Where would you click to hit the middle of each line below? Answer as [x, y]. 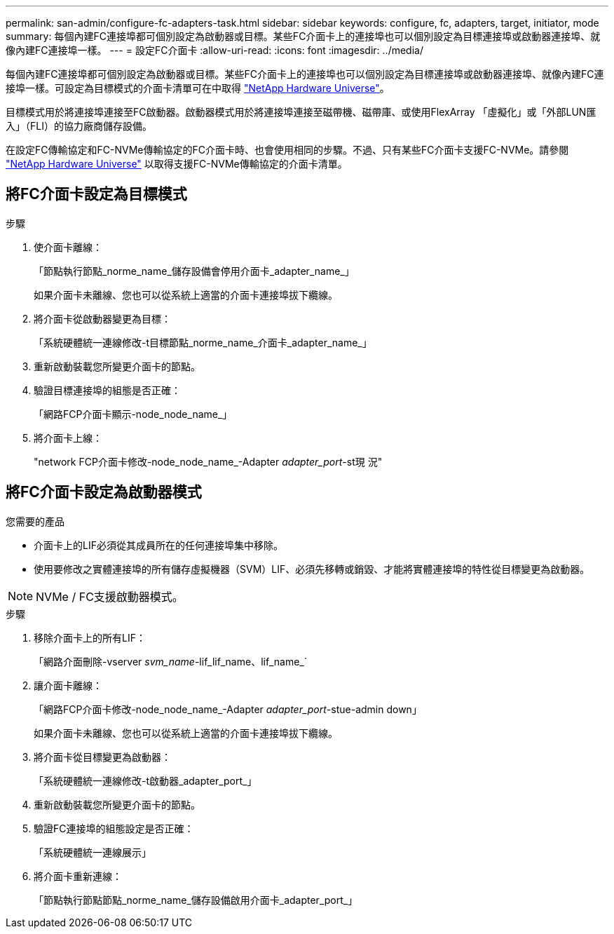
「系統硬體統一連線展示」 [93, 852]
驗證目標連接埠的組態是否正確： [107, 390]
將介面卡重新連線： [78, 876]
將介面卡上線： [68, 438]
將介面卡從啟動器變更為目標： [102, 318]
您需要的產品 [35, 521]
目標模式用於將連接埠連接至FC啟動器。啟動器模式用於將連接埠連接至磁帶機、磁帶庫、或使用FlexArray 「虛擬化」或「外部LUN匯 [301, 112]
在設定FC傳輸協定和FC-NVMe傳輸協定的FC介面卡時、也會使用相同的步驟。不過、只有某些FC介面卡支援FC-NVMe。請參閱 [287, 150]
